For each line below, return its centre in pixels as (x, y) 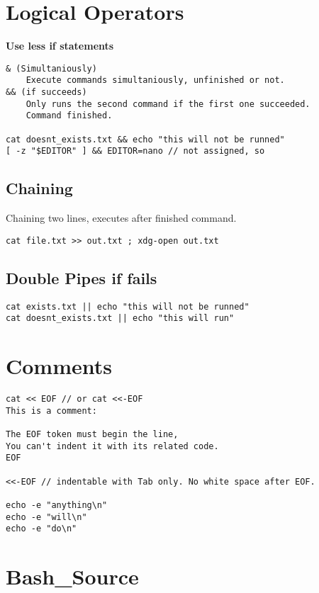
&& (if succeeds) (46, 92)
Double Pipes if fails (82, 277)
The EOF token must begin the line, (92, 435)
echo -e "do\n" (41, 529)
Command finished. (69, 116)
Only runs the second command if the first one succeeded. (168, 104)
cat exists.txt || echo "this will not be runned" (128, 306)
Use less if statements (60, 46)
